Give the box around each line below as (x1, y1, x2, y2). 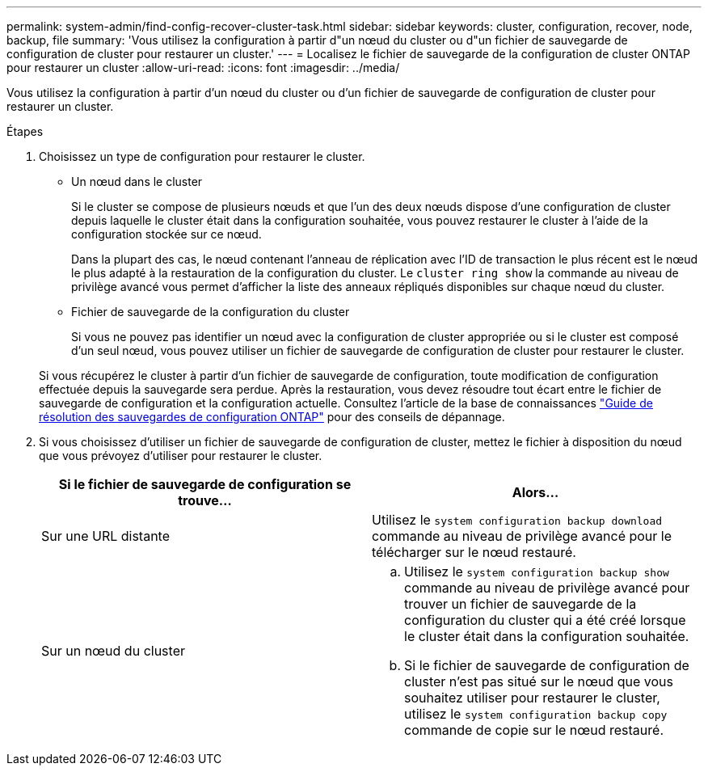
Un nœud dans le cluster (71, 175, 203, 188)
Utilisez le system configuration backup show (404, 563, 669, 580)
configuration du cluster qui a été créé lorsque (404, 612, 686, 628)
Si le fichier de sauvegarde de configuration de (404, 657, 689, 673)
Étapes (6, 124, 44, 138)
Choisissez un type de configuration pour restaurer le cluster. (39, 150, 365, 163)
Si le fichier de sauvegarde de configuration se (58, 476, 352, 492)
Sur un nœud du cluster (41, 643, 185, 659)
